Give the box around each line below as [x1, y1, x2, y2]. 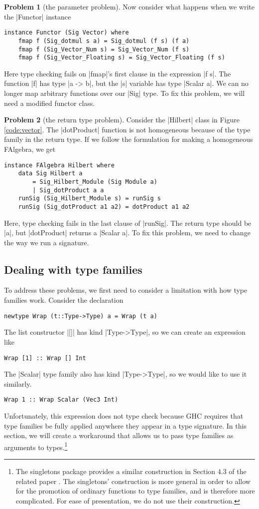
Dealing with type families [4, 261, 142, 277]
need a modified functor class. [4, 97, 95, 108]
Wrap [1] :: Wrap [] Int [4, 354, 86, 362]
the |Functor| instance [4, 11, 71, 21]
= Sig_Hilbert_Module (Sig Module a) [32, 178, 157, 185]
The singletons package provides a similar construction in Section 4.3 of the [15, 466, 247, 477]
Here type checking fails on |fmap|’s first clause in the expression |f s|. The [4, 68, 231, 78]
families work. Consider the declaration [4, 295, 124, 305]
